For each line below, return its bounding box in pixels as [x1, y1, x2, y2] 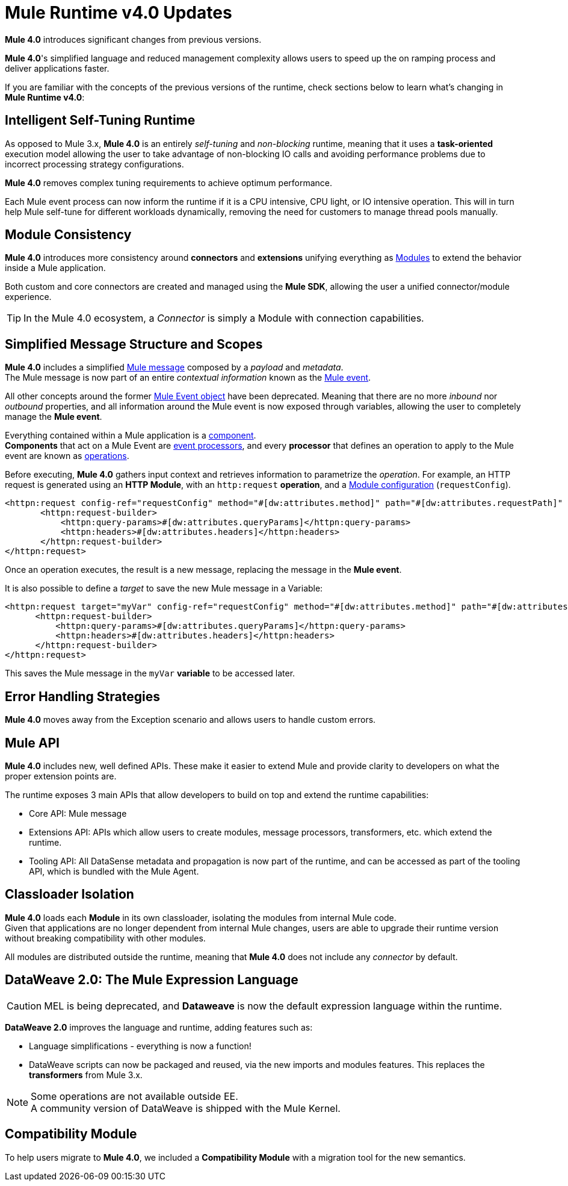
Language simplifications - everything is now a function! [29, 1040, 252, 1051]
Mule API [5, 735, 60, 751]
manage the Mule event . [5, 411, 102, 422]
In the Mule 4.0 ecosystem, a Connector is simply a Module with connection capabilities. [23, 312, 424, 325]
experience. [5, 292, 52, 302]
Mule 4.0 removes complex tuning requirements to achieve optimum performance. [5, 177, 333, 188]
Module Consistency [5, 227, 132, 243]
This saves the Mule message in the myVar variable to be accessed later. [5, 668, 295, 679]
